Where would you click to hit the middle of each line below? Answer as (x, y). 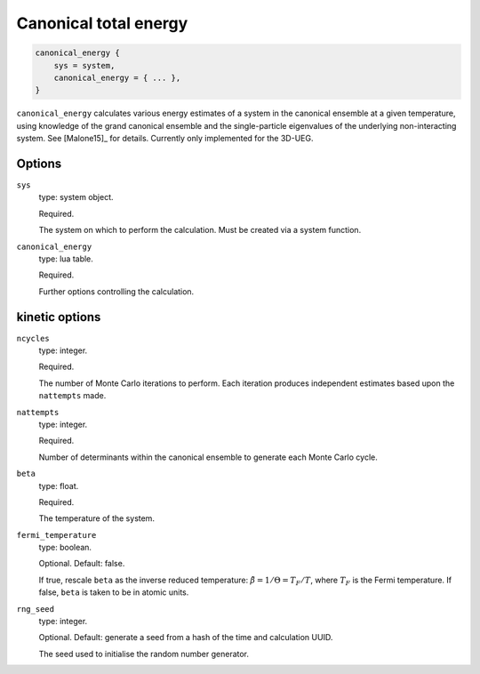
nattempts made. (72, 396)
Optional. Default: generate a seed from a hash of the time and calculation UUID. (186, 638)
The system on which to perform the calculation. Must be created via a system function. (200, 230)
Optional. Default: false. (82, 564)
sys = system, (84, 65)
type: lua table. (66, 259)
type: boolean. (65, 548)
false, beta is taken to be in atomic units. (114, 592)
